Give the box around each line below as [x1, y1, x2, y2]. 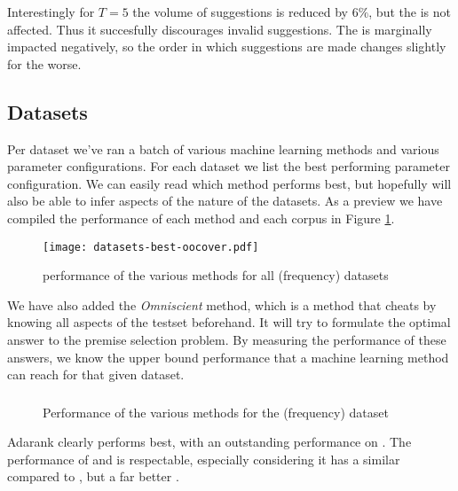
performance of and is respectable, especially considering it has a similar [7, 449, 400, 468]
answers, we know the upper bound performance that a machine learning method [7, 347, 449, 366]
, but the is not [368, 3, 451, 20]
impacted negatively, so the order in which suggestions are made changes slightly [7, 37, 446, 56]
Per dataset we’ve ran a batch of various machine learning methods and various [7, 139, 439, 158]
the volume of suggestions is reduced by [132, 3, 348, 20]
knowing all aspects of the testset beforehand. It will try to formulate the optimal [7, 313, 451, 331]
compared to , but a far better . [7, 467, 179, 486]
